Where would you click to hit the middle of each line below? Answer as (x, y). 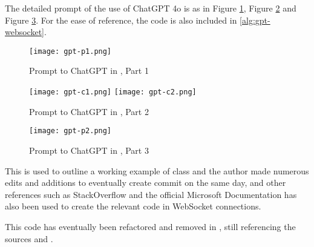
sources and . (29, 238)
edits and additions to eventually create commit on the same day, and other (146, 183)
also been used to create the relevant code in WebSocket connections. (133, 206)
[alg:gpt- (255, 20)
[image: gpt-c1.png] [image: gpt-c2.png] (113, 92)
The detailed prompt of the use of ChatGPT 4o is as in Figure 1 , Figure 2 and (151, 8)
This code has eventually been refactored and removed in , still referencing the (150, 226)
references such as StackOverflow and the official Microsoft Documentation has (151, 194)
